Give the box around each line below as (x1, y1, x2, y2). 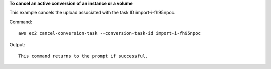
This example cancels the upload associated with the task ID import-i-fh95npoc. (9, 10, 176, 16)
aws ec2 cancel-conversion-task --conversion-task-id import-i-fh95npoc (18, 30, 201, 36)
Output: (9, 41, 25, 47)
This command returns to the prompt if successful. (18, 53, 148, 59)
